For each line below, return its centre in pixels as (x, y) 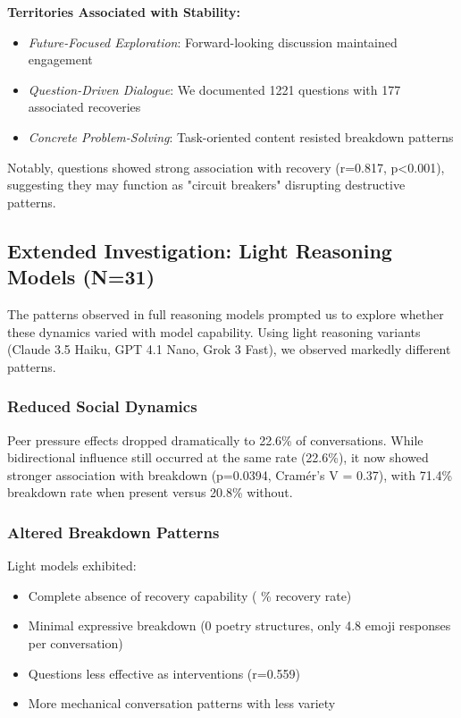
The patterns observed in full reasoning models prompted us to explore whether (226, 313)
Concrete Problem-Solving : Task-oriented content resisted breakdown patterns (241, 136)
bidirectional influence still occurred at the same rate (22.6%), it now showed (218, 457)
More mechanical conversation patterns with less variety (182, 703)
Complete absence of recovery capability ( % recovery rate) (190, 595)
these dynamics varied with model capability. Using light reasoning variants (214, 331)
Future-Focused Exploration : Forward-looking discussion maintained (213, 42)
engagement (60, 59)
